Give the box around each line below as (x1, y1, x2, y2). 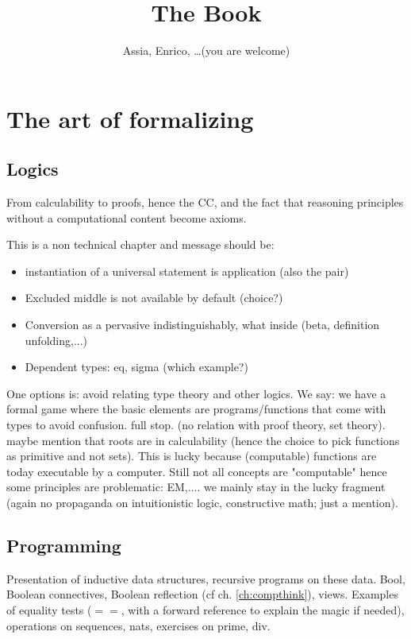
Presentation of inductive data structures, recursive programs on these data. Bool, (6, 570, 405, 587)
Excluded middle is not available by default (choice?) (25, 289, 283, 306)
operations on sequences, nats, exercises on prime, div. (6, 617, 271, 633)
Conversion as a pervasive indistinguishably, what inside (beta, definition (25, 316, 380, 333)
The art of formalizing (6, 102, 254, 134)
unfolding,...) (25, 331, 88, 348)
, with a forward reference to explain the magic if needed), (121, 602, 405, 618)
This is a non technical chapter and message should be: (6, 236, 275, 253)
